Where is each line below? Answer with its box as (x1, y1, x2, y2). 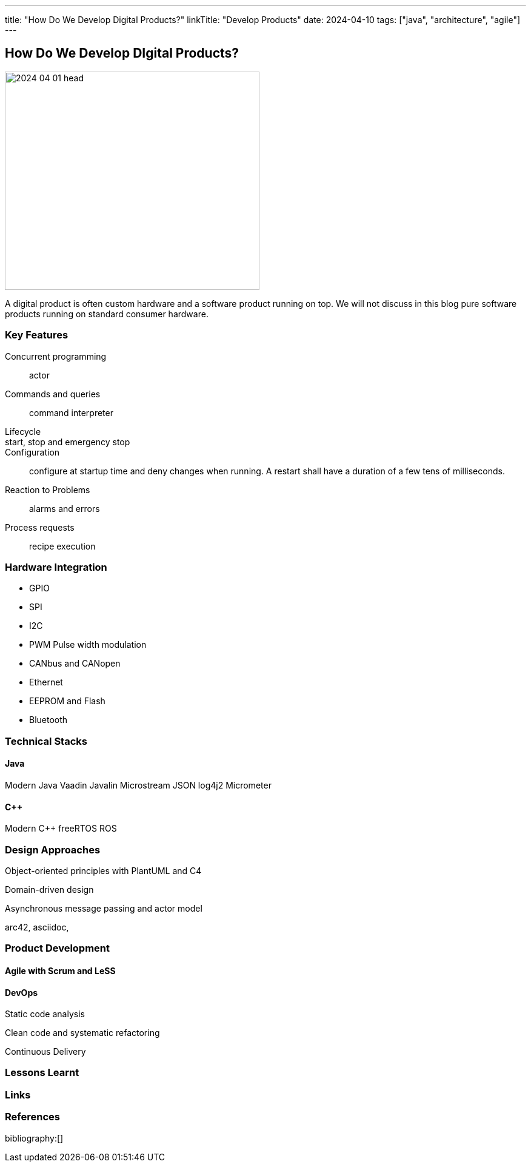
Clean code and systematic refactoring (5, 1027, 160, 1038)
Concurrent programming (5, 351, 107, 362)
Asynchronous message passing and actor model (5, 903, 202, 913)
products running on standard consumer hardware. (5, 308, 209, 319)
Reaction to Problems (5, 484, 90, 495)
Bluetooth (29, 715, 68, 725)
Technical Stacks (5, 735, 87, 747)
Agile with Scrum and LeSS (5, 965, 116, 976)
